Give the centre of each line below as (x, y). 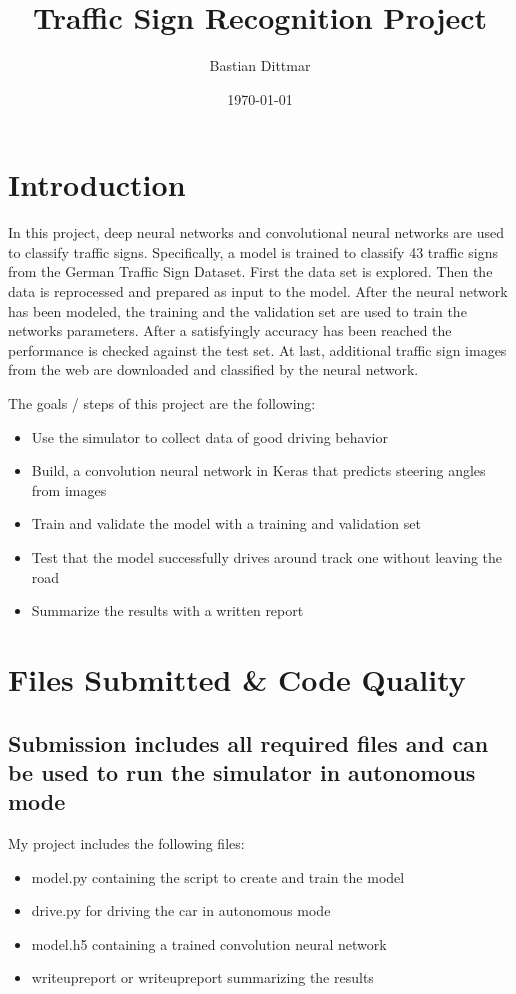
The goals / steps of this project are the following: (162, 403)
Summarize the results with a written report (167, 610)
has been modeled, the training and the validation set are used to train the (237, 310)
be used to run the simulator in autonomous (242, 771)
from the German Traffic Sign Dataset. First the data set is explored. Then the (250, 271)
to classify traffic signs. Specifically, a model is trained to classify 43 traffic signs (253, 251)
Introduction (97, 184)
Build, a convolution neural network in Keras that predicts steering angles (258, 470)
